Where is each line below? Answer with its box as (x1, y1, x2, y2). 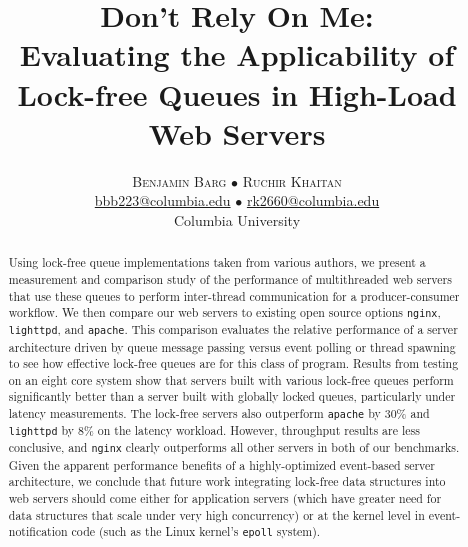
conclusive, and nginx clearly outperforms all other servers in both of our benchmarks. (8, 439, 460, 456)
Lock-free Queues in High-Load (17, 73, 457, 114)
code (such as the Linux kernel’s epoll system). (71, 523, 321, 540)
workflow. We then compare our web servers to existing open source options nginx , (8, 304, 441, 321)
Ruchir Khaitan (242, 170, 342, 191)
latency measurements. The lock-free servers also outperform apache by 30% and (8, 405, 430, 422)
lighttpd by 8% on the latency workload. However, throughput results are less (8, 422, 420, 439)
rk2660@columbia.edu (246, 190, 380, 211)
